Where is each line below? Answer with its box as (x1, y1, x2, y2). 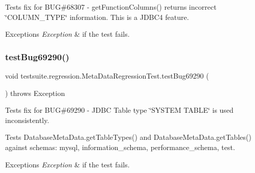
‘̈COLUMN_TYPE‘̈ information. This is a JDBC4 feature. (5, 11, 189, 22)
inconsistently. (5, 114, 50, 125)
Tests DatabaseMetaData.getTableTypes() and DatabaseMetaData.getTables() (5, 132, 251, 142)
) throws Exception (5, 87, 65, 98)
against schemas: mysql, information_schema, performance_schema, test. (5, 141, 235, 152)
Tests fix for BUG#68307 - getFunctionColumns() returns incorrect (5, 2, 217, 12)
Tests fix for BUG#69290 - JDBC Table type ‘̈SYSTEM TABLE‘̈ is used (5, 105, 234, 115)
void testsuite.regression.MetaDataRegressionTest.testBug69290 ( (5, 70, 209, 81)
